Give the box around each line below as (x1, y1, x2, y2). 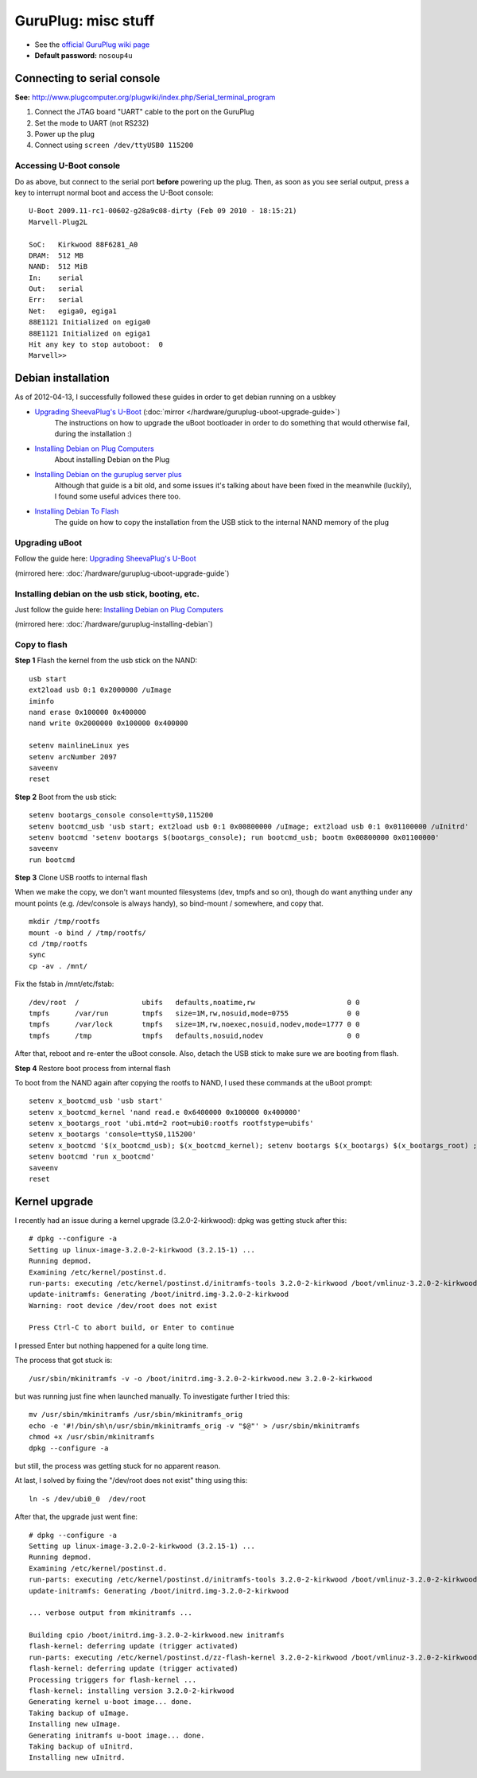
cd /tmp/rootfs (29, 939, 88, 949)
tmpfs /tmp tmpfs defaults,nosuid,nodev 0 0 (29, 1031, 360, 1040)
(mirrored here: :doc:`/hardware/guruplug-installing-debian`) (14, 619, 214, 629)
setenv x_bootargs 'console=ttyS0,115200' (29, 1130, 197, 1139)
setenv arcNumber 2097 (29, 752, 118, 761)
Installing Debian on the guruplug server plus (34, 469, 182, 479)
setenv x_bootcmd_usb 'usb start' (29, 1097, 163, 1105)
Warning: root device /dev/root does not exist (29, 1301, 218, 1310)
